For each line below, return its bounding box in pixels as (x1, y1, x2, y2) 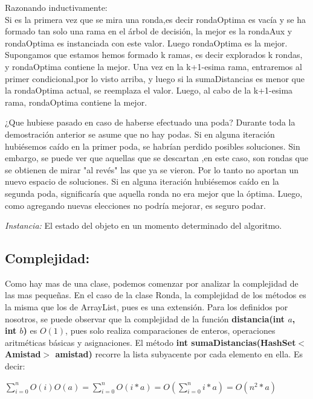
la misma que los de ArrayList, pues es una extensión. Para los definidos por (5, 301, 288, 313)
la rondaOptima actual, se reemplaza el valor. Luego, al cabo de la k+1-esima (5, 84, 293, 97)
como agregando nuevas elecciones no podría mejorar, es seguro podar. (5, 199, 266, 211)
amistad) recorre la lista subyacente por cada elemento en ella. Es (55, 348, 303, 360)
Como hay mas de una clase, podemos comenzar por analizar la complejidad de (5, 276, 298, 289)
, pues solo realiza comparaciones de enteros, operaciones (65, 324, 276, 337)
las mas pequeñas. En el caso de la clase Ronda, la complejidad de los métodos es (5, 289, 306, 301)
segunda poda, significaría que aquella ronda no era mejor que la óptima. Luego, (5, 187, 303, 199)
